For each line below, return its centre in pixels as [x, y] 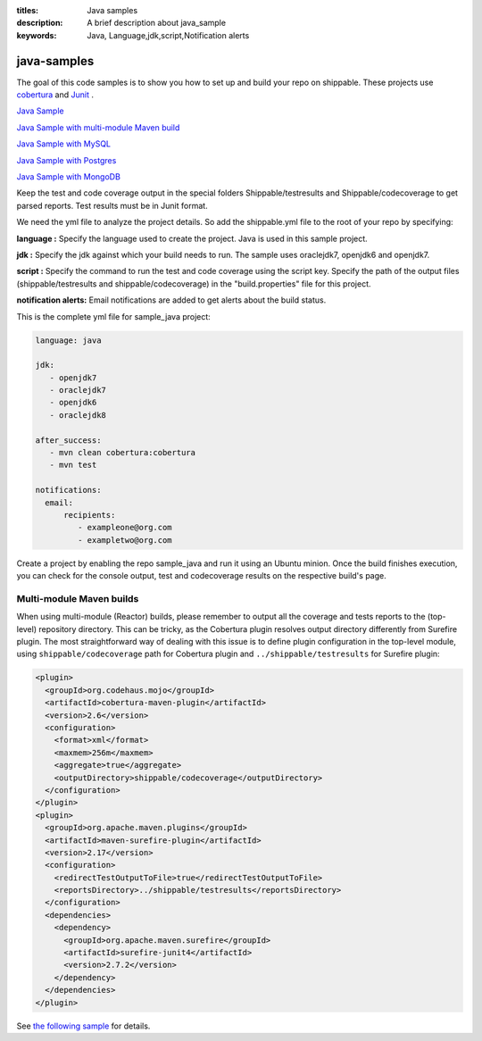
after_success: [68, 440]
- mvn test [73, 465]
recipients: [90, 515]
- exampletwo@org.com [125, 540]
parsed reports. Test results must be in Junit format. [112, 205]
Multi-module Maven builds [78, 598]
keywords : [37, 35]
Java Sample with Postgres [66, 160]
